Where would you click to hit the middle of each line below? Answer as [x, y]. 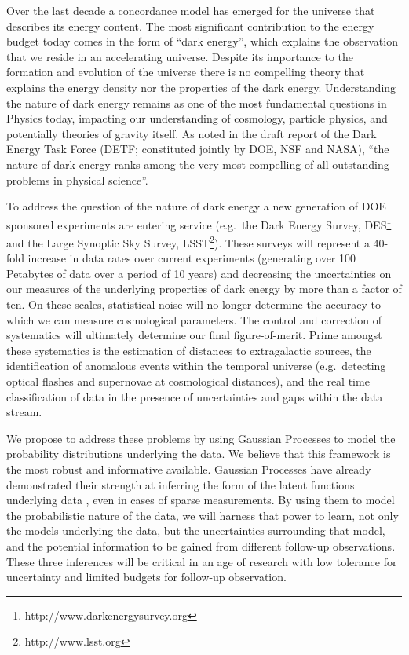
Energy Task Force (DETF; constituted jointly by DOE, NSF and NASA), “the [198, 149]
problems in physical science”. [77, 179]
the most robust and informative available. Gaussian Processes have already [189, 468]
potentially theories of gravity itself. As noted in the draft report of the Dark [192, 133]
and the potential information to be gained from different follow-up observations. [201, 545]
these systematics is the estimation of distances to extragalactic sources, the [189, 350]
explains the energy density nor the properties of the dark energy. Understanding [201, 87]
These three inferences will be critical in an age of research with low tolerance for [202, 561]
